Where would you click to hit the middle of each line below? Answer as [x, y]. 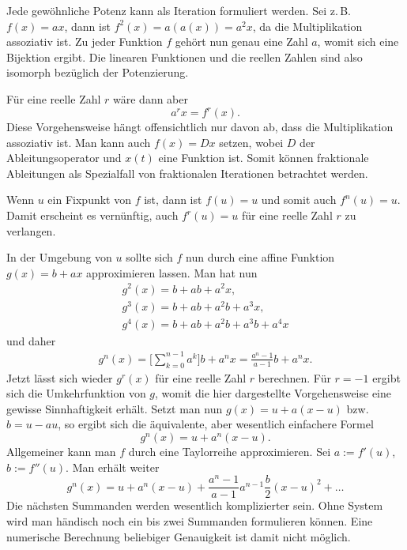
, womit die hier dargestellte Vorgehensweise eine [273, 393]
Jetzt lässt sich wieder [60, 377]
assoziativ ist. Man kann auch [79, 142]
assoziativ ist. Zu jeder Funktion [85, 41]
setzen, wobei [251, 142]
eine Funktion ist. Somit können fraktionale [264, 158]
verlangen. [31, 230]
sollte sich [149, 257]
